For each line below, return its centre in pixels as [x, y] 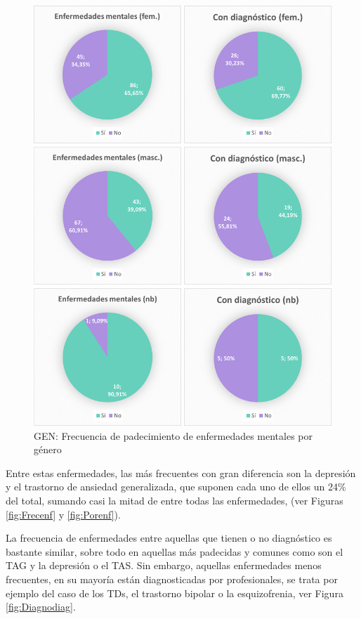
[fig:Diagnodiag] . [41, 607]
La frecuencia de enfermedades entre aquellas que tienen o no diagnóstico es [169, 538]
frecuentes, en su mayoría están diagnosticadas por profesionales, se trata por [172, 579]
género [48, 449]
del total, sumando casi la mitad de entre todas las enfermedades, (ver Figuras [175, 500]
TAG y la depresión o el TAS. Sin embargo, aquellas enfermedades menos [164, 565]
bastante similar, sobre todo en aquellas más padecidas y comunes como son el [175, 551]
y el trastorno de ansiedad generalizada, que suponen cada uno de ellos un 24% [176, 487]
